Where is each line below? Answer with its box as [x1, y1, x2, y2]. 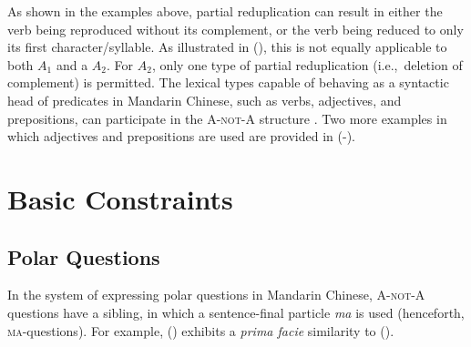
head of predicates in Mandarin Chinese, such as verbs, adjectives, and [7, 90, 402, 109]
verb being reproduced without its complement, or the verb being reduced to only [7, 19, 464, 38]
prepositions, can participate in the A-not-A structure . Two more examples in [7, 108, 447, 128]
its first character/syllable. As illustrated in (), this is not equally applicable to [7, 37, 447, 56]
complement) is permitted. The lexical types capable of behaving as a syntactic [7, 73, 449, 92]
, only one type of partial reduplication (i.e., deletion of [151, 55, 463, 74]
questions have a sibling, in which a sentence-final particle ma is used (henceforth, [7, 302, 465, 321]
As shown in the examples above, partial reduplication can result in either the [7, 2, 443, 20]
